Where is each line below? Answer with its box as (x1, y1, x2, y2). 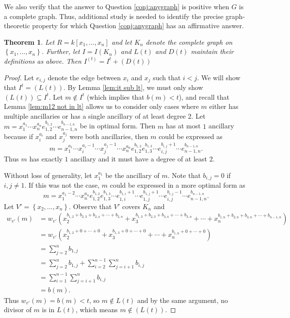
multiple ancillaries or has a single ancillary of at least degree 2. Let (4, 110, 206, 121)
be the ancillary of (105, 170, 160, 180)
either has (209, 101, 239, 111)
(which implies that (86, 91, 145, 102)
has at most (165, 121, 201, 131)
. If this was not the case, (24, 180, 100, 190)
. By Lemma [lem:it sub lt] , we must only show (64, 82, 203, 92)
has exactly (29, 154, 63, 164)
